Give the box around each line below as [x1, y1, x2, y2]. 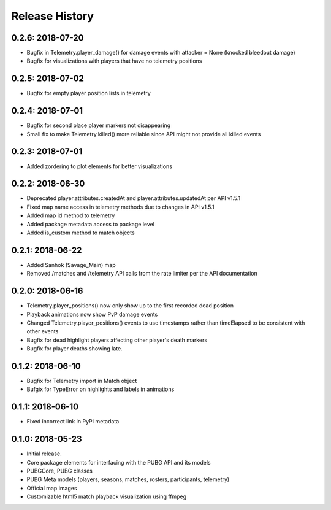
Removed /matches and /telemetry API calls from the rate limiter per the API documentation [26, 270, 257, 277]
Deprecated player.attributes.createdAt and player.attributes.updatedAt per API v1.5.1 [26, 195, 241, 202]
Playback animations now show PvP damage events [26, 311, 158, 318]
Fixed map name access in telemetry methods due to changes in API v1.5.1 [26, 203, 215, 211]
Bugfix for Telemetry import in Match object [26, 377, 137, 385]
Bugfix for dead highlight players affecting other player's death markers [26, 336, 208, 344]
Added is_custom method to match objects [26, 229, 135, 236]
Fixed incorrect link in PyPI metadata [26, 418, 120, 425]
